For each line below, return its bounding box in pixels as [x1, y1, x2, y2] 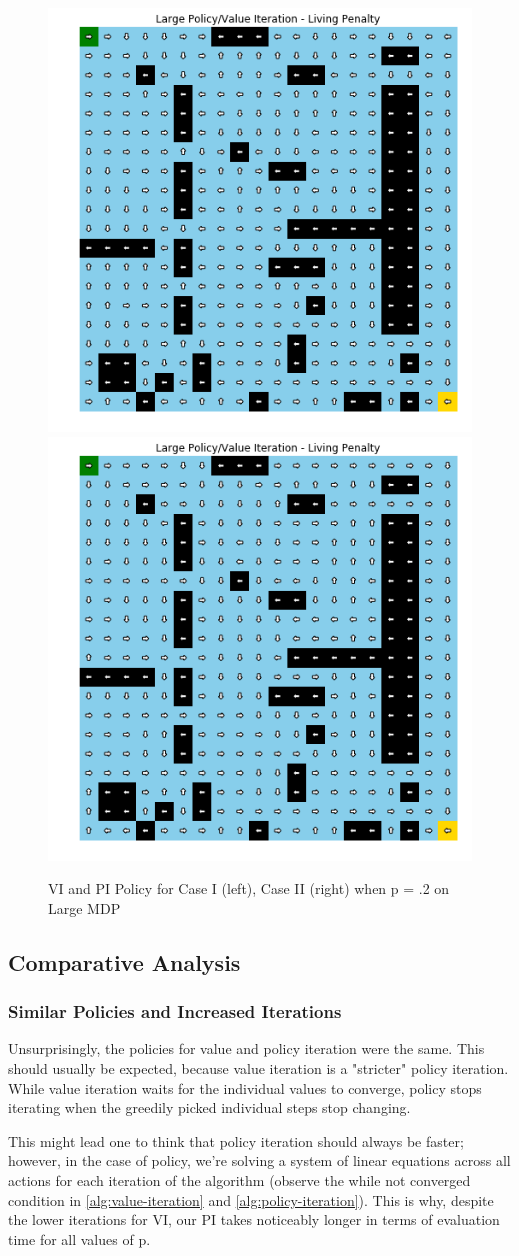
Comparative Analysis [8, 946, 241, 977]
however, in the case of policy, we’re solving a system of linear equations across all [8, 1150, 511, 1171]
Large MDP [48, 897, 121, 918]
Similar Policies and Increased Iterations [8, 999, 342, 1024]
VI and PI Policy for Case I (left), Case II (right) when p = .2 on [48, 878, 450, 899]
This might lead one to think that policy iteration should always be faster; [8, 1130, 464, 1151]
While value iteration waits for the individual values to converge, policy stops [8, 1077, 482, 1098]
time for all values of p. [8, 1228, 151, 1249]
